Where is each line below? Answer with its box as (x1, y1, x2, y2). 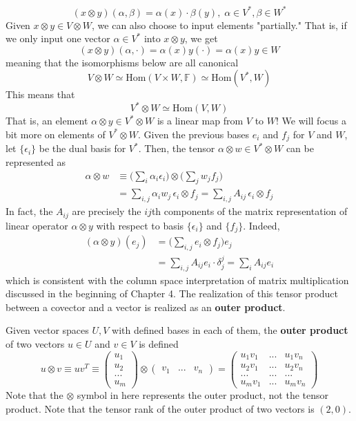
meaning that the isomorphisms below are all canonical (6, 55, 239, 69)
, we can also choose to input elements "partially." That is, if (92, 17, 347, 32)
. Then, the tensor (138, 141, 215, 156)
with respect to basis (96, 218, 184, 232)
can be (286, 141, 314, 156)
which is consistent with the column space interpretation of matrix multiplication (6, 272, 349, 287)
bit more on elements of (6, 127, 106, 141)
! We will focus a (275, 113, 346, 128)
